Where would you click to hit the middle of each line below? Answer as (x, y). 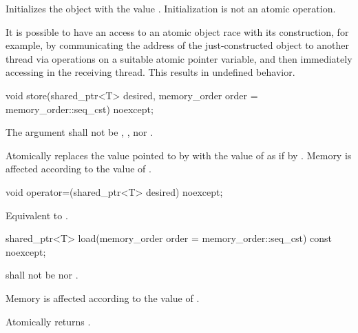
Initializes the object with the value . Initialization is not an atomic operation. (171, 8)
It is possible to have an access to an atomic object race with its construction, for (177, 31)
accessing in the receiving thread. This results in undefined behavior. (150, 72)
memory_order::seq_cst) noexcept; (80, 109)
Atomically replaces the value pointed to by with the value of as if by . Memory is (179, 155)
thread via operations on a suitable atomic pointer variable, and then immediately (179, 58)
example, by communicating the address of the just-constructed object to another (177, 45)
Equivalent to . (37, 215)
